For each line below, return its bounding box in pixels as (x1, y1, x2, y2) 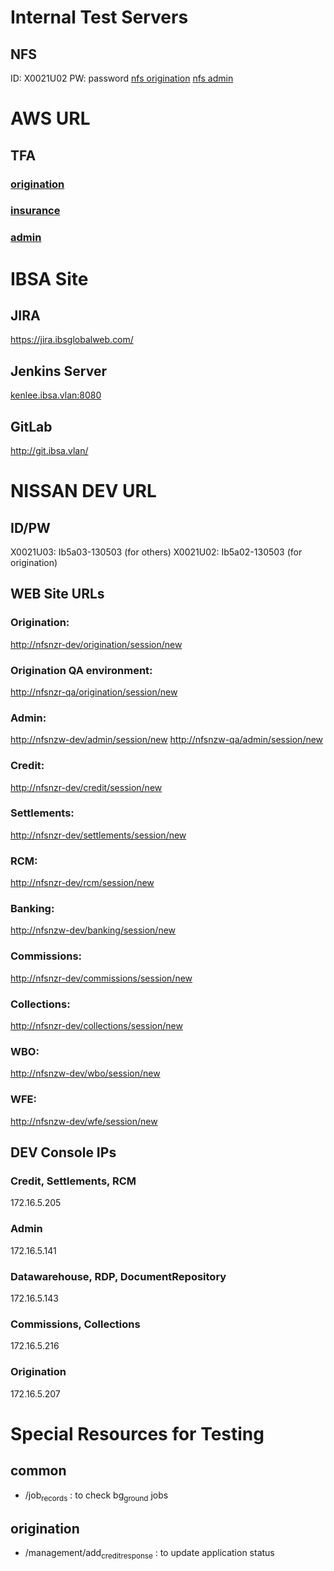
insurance (10, 204, 61, 218)
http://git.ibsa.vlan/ (10, 444, 89, 456)
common (10, 1462, 67, 1480)
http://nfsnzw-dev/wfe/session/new (10, 1115, 158, 1127)
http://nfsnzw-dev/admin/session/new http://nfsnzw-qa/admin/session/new (10, 734, 324, 746)
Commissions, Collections (10, 1317, 141, 1331)
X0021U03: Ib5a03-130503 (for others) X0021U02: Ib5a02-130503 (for (10, 546, 303, 558)
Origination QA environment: (10, 663, 153, 677)
